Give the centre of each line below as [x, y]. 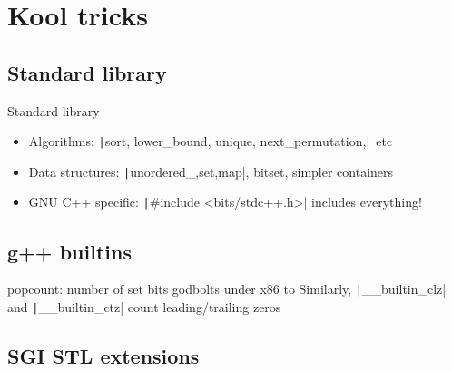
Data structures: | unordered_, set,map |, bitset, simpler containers [211, 171]
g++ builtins [69, 251]
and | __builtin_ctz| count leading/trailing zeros [144, 307]
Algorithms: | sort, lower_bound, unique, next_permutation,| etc [211, 141]
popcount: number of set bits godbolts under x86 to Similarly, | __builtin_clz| [227, 289]
